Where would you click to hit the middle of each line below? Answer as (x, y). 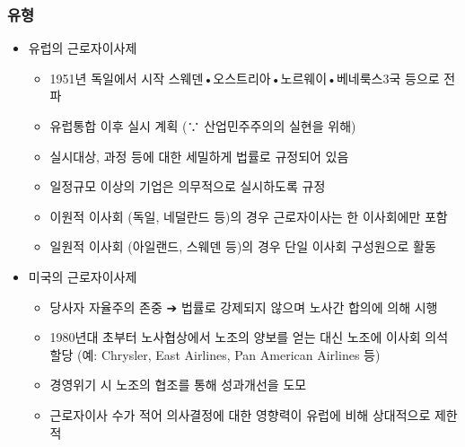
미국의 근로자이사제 (83, 276)
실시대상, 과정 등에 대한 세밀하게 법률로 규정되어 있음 (199, 156)
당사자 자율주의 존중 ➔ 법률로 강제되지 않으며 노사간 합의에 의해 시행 (244, 307)
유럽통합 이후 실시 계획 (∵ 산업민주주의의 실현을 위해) (203, 126)
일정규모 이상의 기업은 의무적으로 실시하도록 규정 (188, 186)
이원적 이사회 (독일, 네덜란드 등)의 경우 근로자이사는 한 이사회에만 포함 (249, 216)
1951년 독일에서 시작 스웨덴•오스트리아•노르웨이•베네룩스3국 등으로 (245, 78)
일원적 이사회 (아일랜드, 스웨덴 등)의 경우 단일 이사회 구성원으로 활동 (243, 246)
